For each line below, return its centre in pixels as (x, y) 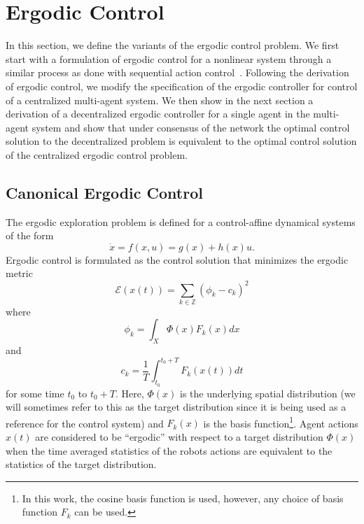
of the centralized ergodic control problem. (97, 154)
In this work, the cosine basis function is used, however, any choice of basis (183, 498)
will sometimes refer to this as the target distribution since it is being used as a (176, 407)
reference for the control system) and (85, 423)
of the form (30, 235)
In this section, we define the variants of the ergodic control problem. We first (173, 45)
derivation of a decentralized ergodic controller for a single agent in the (158, 114)
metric (19, 273)
